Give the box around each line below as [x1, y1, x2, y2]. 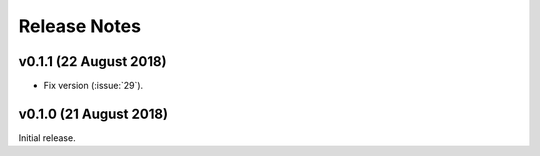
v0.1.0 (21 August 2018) [18, 105, 169, 122]
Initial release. [18, 131, 76, 144]
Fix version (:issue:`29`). [43, 80, 144, 92]
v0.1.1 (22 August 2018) [18, 53, 167, 70]
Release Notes [18, 15, 142, 37]
